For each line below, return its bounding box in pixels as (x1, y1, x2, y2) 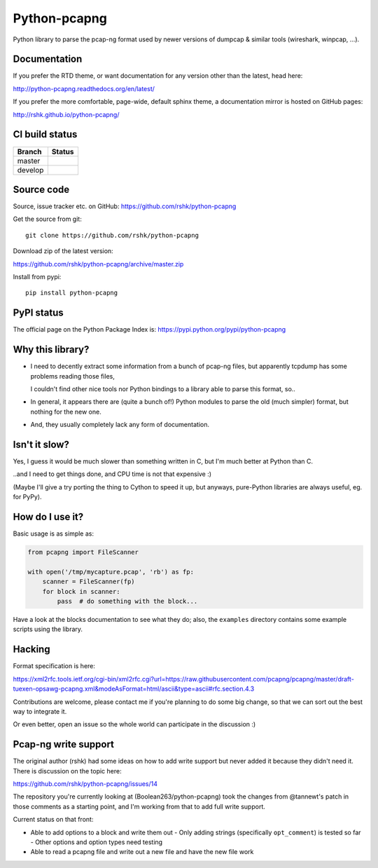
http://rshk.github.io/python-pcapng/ (13, 110, 120, 118)
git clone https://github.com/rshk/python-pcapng (25, 231, 199, 239)
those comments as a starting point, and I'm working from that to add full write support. (13, 802, 266, 811)
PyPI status (13, 307, 64, 319)
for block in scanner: (42, 588, 120, 595)
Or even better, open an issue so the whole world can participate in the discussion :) (13, 720, 256, 728)
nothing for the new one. (30, 407, 101, 416)
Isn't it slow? (13, 438, 70, 450)
